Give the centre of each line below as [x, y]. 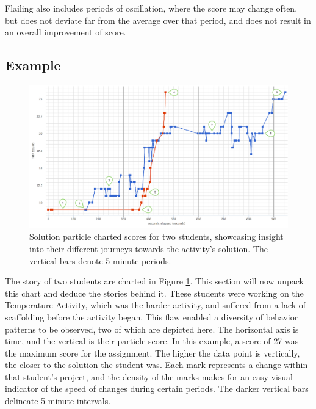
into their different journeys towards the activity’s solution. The [149, 248]
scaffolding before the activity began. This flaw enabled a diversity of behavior [152, 317]
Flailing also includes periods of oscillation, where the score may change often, [151, 8]
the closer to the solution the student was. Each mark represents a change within [156, 365]
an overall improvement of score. [66, 32]
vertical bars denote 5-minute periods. [100, 260]
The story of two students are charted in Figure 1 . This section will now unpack [154, 281]
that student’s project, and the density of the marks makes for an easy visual [149, 376]
